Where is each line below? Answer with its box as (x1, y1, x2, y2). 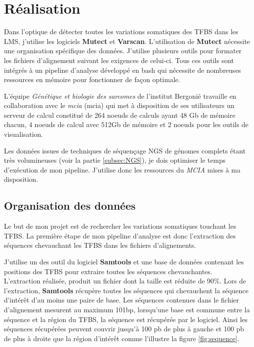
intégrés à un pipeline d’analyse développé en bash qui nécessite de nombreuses (4, 65, 241, 75)
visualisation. (4, 129, 43, 139)
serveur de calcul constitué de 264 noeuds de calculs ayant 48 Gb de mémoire (4, 109, 235, 120)
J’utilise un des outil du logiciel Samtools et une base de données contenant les (4, 257, 244, 267)
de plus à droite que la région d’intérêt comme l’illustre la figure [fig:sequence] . (4, 333, 239, 343)
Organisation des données (4, 198, 136, 213)
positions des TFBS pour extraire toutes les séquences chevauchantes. (4, 266, 212, 276)
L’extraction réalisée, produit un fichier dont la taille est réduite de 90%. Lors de (4, 276, 246, 286)
